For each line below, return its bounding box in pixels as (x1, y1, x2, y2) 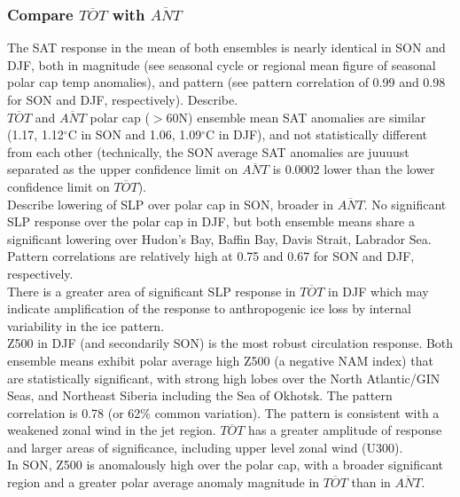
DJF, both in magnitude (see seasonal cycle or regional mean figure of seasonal (7, 55, 436, 74)
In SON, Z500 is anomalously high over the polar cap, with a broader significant (7, 455, 443, 474)
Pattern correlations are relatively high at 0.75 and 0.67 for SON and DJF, (7, 247, 415, 265)
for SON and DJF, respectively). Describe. (7, 91, 238, 108)
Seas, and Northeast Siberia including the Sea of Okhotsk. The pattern (7, 386, 393, 405)
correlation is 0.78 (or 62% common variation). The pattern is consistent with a (7, 403, 440, 422)
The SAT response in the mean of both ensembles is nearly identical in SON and (7, 38, 446, 57)
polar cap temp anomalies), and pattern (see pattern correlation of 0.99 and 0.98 (7, 73, 446, 91)
